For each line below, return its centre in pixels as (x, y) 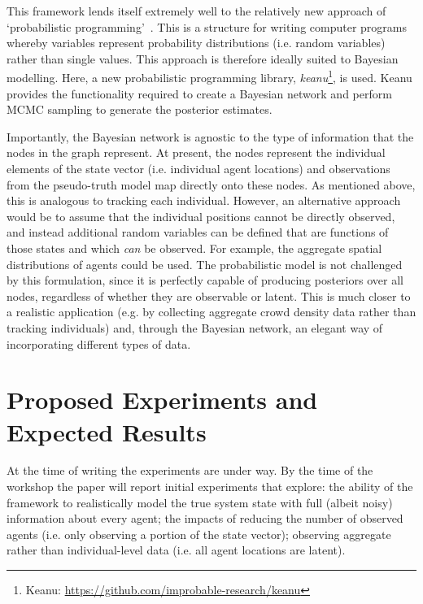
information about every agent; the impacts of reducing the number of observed (205, 518)
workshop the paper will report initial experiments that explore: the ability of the (210, 487)
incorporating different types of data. (99, 343)
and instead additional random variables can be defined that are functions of (198, 232)
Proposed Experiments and (162, 400)
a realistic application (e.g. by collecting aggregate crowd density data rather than (211, 312)
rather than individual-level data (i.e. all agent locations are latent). (176, 550)
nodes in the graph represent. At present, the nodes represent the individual (196, 152)
